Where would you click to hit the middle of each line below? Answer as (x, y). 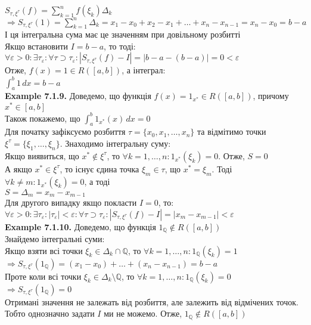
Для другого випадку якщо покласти (71, 202)
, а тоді (97, 181)
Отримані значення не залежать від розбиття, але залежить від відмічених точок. (152, 301)
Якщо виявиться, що (42, 155)
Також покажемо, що (43, 118)
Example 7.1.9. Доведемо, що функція (78, 96)
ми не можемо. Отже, (143, 313)
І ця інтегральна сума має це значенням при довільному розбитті (123, 34)
